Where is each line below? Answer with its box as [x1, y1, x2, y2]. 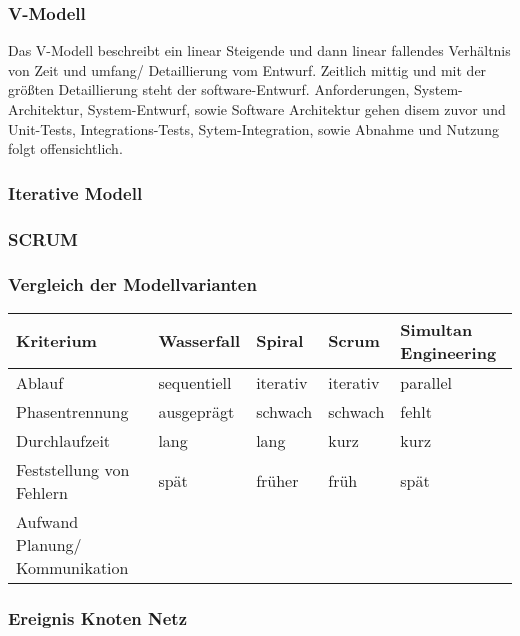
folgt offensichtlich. [8, 138, 123, 159]
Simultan [400, 317, 473, 341]
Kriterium [16, 329, 97, 353]
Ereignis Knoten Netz [8, 605, 188, 630]
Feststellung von [16, 457, 130, 481]
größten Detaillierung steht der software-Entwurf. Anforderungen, [8, 79, 410, 100]
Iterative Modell [8, 180, 143, 205]
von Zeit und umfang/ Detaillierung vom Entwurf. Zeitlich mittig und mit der [8, 59, 487, 80]
